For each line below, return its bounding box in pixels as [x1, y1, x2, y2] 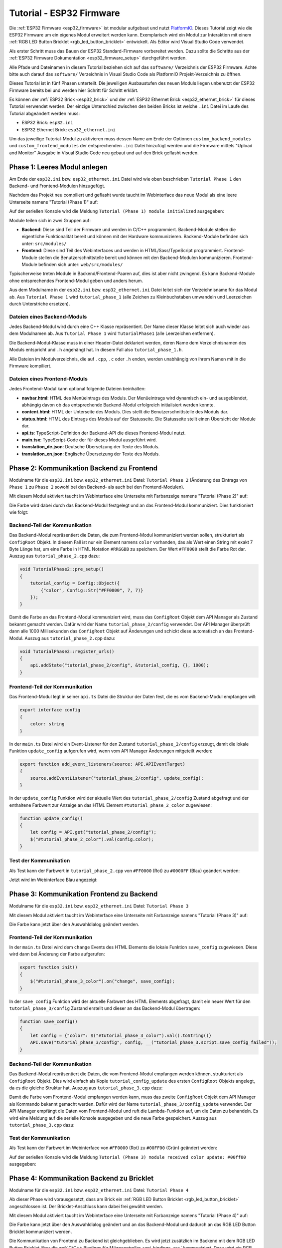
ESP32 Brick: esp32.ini [21, 120, 73, 126]
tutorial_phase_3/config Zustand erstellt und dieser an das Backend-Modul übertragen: [9, 1005, 200, 1011]
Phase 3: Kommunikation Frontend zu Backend [9, 890, 158, 899]
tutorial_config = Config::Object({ [30, 581, 120, 586]
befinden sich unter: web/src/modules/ [38, 262, 123, 267]
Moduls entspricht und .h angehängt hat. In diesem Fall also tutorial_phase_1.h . [9, 347, 183, 353]
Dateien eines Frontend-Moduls [9, 375, 88, 382]
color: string [30, 721, 65, 727]
